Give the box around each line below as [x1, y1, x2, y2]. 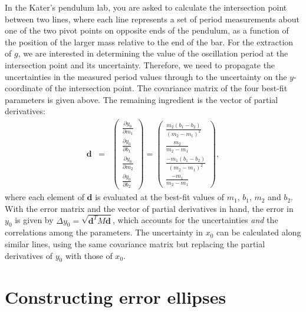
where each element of [5, 191, 84, 203]
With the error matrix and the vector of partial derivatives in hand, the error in [5, 202, 294, 214]
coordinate [5, 82, 43, 94]
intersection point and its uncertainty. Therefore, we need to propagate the [5, 58, 275, 71]
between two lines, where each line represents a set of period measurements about [5, 12, 300, 25]
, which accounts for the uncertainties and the [112, 214, 278, 226]
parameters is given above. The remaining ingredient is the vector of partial [5, 93, 278, 105]
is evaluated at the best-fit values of [95, 191, 224, 203]
